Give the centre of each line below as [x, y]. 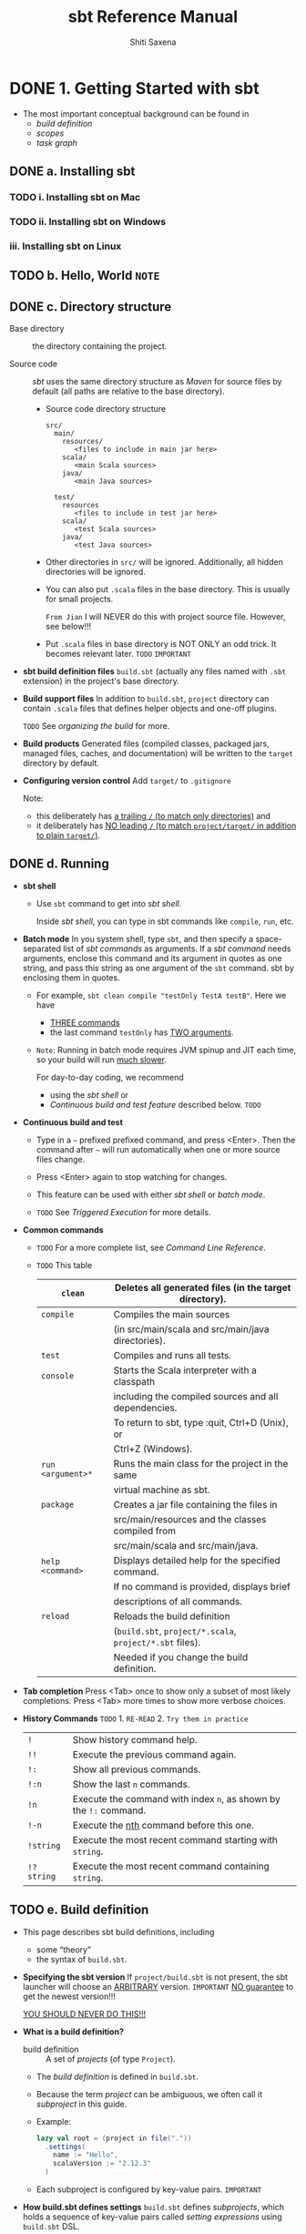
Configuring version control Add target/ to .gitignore [127, 781]
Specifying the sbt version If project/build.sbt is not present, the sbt [155, 1977]
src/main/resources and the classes [190, 1519]
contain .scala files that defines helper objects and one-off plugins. [150, 709]
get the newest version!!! [69, 1996]
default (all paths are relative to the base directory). [128, 391]
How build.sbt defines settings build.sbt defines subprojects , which [153, 2208]
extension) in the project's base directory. [101, 681]
